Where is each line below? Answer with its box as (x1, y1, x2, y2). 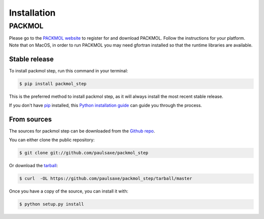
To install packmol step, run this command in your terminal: (9, 67, 128, 73)
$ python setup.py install (19, 201, 84, 207)
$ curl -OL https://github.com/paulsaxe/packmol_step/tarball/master (19, 176, 193, 181)
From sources (9, 115, 52, 123)
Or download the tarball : (9, 163, 58, 169)
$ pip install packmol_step (19, 81, 87, 87)
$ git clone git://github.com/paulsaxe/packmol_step (19, 150, 149, 156)
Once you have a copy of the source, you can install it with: (9, 188, 129, 194)
